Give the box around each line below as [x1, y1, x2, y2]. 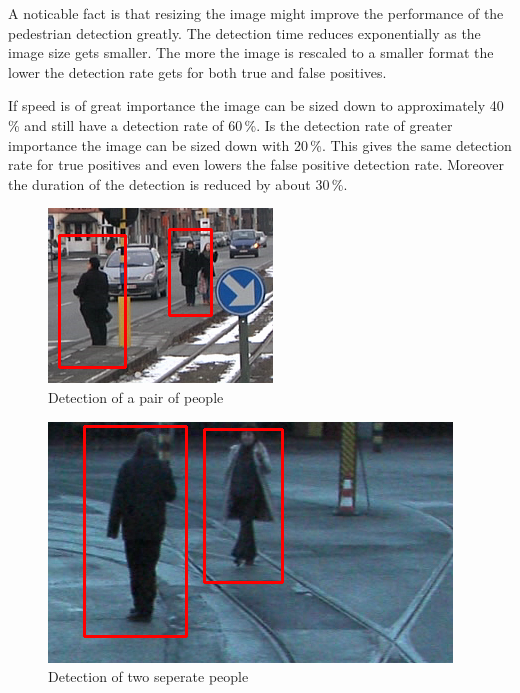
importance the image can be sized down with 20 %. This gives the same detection [8, 134, 512, 155]
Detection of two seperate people [48, 666, 249, 687]
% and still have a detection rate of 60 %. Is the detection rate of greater [8, 114, 453, 135]
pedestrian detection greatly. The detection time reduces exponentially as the [8, 22, 481, 43]
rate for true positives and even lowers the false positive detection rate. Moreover [8, 154, 505, 175]
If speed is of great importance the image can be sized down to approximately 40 [8, 95, 504, 116]
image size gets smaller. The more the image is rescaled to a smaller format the [8, 42, 494, 63]
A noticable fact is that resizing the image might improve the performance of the [8, 3, 504, 23]
